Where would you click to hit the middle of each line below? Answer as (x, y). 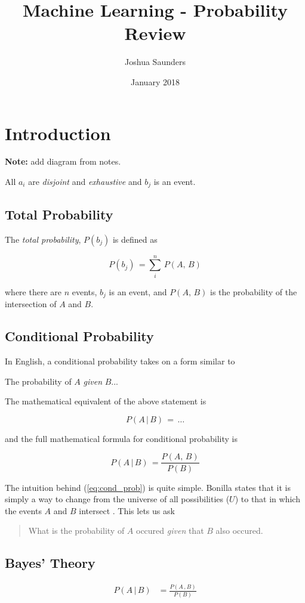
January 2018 (155, 81)
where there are (33, 291)
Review (155, 33)
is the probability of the (253, 291)
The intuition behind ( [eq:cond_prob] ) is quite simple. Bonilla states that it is (148, 487)
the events (23, 510)
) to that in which (267, 499)
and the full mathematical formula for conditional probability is (121, 438)
